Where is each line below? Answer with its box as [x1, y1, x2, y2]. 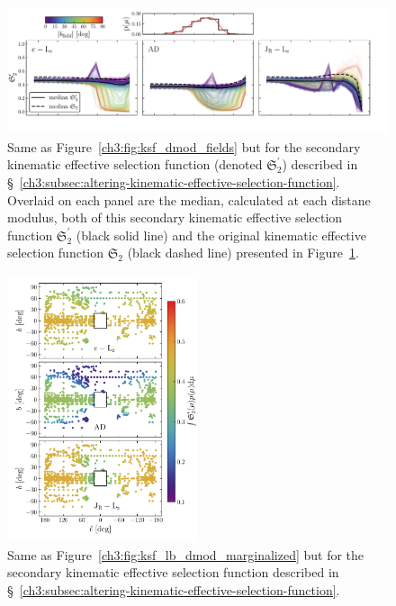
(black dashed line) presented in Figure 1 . [127, 243, 359, 262]
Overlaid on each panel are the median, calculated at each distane [7, 190, 371, 209]
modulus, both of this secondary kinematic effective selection [7, 208, 343, 227]
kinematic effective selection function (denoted [7, 155, 263, 174]
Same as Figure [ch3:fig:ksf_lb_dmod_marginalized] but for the [7, 545, 364, 564]
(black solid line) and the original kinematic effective [76, 225, 366, 244]
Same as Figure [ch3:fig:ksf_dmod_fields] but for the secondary [7, 137, 361, 156]
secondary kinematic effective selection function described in [7, 563, 339, 582]
